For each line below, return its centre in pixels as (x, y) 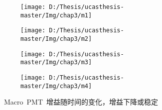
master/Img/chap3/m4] (56, 86)
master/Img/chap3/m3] (56, 62)
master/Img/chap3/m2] (56, 39)
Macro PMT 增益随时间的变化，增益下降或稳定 (81, 102)
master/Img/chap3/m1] (56, 15)
